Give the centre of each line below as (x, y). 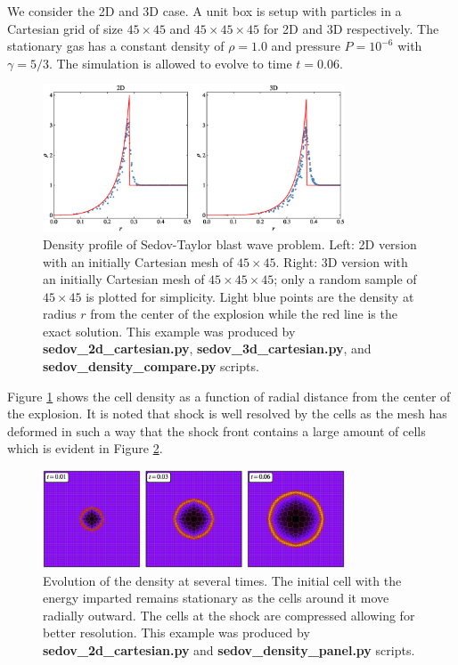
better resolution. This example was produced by (176, 633)
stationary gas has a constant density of (116, 46)
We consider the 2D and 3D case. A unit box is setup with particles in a (204, 11)
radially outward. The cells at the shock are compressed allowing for (229, 615)
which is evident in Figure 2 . (85, 448)
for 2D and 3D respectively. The (351, 28)
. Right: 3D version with (342, 261)
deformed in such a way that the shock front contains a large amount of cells (217, 430)
